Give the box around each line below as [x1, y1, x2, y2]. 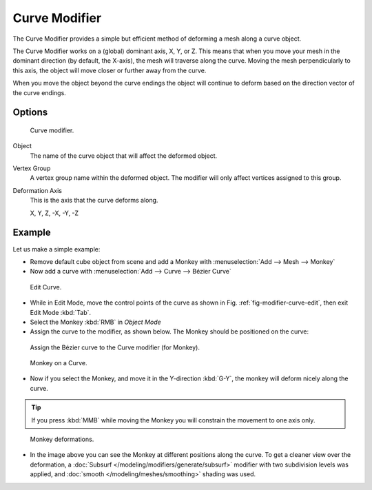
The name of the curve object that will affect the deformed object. [30, 152, 218, 160]
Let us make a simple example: [12, 245, 101, 253]
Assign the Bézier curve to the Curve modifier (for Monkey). [30, 343, 200, 351]
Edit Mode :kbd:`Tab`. [30, 308, 92, 316]
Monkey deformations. [30, 435, 94, 444]
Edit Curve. [30, 283, 62, 291]
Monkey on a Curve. [30, 359, 87, 367]
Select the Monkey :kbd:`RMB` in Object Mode [30, 318, 161, 326]
